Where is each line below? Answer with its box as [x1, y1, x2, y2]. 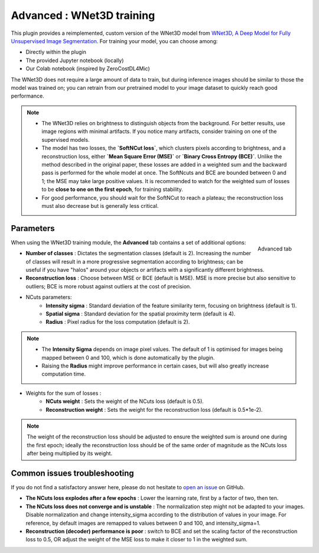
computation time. [41, 370, 86, 378]
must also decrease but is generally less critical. [41, 202, 159, 209]
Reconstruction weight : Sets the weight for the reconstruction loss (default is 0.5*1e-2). [45, 406, 263, 413]
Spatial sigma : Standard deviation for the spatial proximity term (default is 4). [45, 310, 236, 317]
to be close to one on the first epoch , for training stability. [41, 186, 183, 193]
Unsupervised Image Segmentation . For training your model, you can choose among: [11, 37, 218, 44]
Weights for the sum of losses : [25, 389, 102, 396]
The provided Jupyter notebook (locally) [25, 57, 124, 64]
